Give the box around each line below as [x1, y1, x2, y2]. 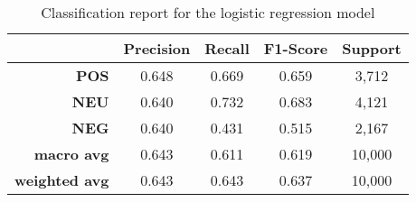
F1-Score [263, 38, 328, 59]
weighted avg [14, 170, 109, 190]
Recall [204, 38, 250, 59]
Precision [123, 38, 191, 59]
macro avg [33, 143, 109, 164]
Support [342, 38, 402, 59]
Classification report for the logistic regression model [41, 2, 375, 23]
